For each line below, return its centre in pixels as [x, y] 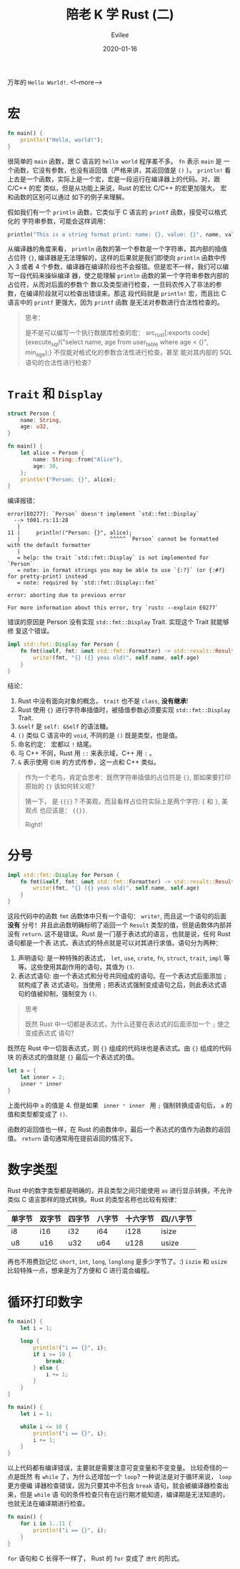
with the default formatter [49, 546]
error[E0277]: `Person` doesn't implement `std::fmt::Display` [104, 514]
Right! [34, 824]
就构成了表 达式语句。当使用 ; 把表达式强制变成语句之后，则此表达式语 [122, 985]
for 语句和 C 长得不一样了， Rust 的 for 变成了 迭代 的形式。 [95, 1558]
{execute [38, 342]
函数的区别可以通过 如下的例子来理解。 [71, 196]
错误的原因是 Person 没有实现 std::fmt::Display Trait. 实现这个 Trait [108, 622]
